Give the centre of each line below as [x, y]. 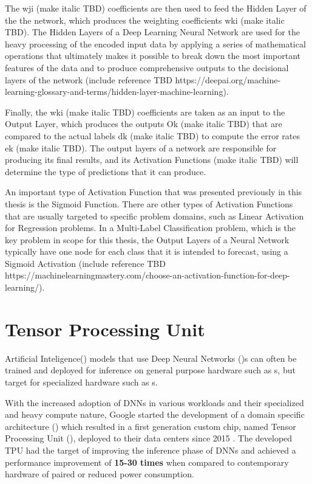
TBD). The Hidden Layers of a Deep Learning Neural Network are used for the [152, 32]
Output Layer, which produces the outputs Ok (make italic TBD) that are [144, 124]
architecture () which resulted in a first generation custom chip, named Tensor [151, 426]
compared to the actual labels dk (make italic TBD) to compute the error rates [153, 135]
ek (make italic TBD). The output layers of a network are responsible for [141, 147]
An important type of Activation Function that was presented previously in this [154, 192]
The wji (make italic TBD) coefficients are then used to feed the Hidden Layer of [156, 8]
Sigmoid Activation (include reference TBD [85, 263]
